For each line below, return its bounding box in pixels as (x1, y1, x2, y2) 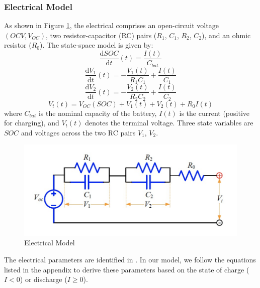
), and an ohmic (202, 30, 251, 40)
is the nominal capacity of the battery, (38, 107, 157, 118)
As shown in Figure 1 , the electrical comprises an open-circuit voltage (4, 20, 219, 31)
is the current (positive (179, 107, 249, 118)
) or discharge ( (20, 274, 67, 284)
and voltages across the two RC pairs (21, 127, 136, 137)
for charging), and (4, 117, 59, 128)
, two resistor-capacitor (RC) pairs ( (46, 30, 157, 40)
